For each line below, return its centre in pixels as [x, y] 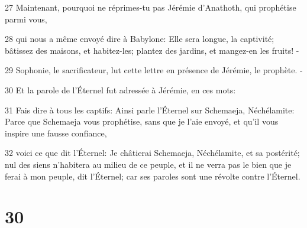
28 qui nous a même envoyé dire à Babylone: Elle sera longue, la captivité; [140, 39]
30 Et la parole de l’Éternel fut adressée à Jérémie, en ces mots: [120, 89]
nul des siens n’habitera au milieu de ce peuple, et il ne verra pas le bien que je [148, 164]
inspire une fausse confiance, [56, 133]
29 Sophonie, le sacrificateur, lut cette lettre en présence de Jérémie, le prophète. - [154, 70]
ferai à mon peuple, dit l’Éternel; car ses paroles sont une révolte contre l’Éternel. [153, 176]
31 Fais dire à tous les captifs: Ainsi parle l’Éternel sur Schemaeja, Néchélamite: [150, 110]
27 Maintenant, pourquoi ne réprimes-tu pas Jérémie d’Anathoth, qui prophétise [151, 7]
